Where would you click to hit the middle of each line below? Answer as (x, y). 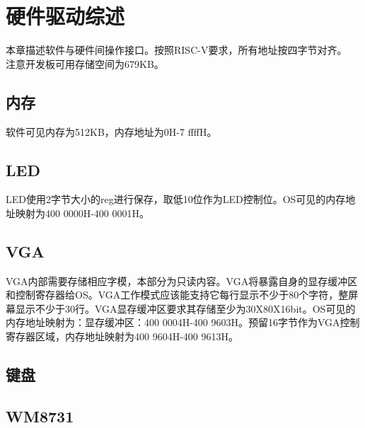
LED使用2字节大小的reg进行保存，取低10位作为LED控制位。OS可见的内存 (176, 199)
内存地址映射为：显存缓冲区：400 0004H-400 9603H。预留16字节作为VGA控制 (183, 322)
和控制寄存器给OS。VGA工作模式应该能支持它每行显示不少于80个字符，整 (177, 295)
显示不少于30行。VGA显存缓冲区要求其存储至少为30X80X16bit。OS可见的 (185, 308)
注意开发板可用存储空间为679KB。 (85, 63)
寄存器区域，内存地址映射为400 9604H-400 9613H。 (122, 336)
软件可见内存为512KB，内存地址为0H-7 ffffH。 (111, 131)
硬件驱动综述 (65, 16)
